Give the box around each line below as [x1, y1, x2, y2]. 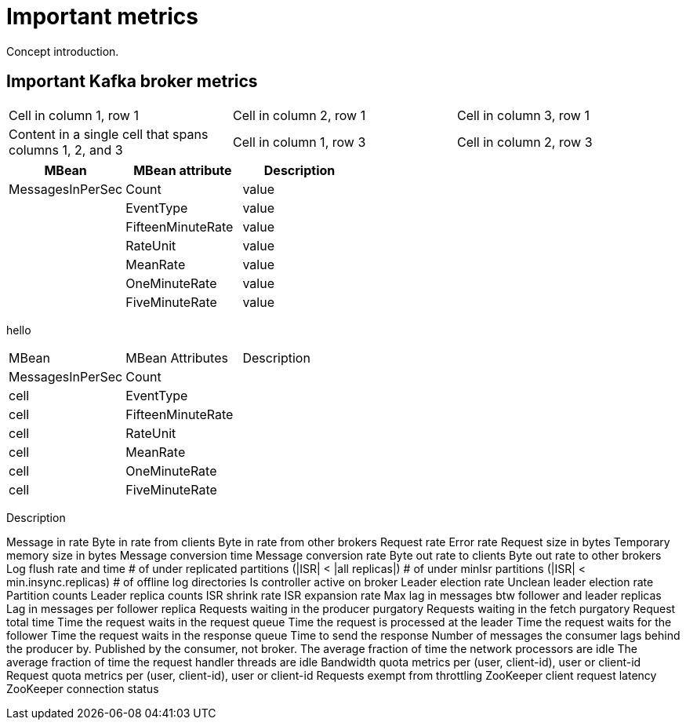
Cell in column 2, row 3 [456, 133, 593, 150]
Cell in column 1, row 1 [9, 107, 139, 123]
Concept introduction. [6, 44, 119, 58]
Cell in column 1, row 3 [232, 133, 366, 150]
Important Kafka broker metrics [6, 71, 258, 92]
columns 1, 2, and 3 [9, 141, 123, 158]
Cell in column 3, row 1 [456, 107, 590, 123]
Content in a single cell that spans [9, 126, 209, 142]
